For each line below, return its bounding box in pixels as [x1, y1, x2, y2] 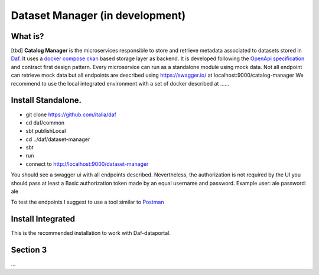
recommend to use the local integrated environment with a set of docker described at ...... [11, 80, 230, 87]
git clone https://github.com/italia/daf [25, 111, 116, 118]
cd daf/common [25, 119, 65, 126]
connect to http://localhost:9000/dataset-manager [25, 160, 149, 168]
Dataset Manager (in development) [11, 9, 186, 22]
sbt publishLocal [25, 127, 66, 135]
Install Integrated [11, 214, 75, 224]
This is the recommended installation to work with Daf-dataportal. [11, 230, 171, 237]
